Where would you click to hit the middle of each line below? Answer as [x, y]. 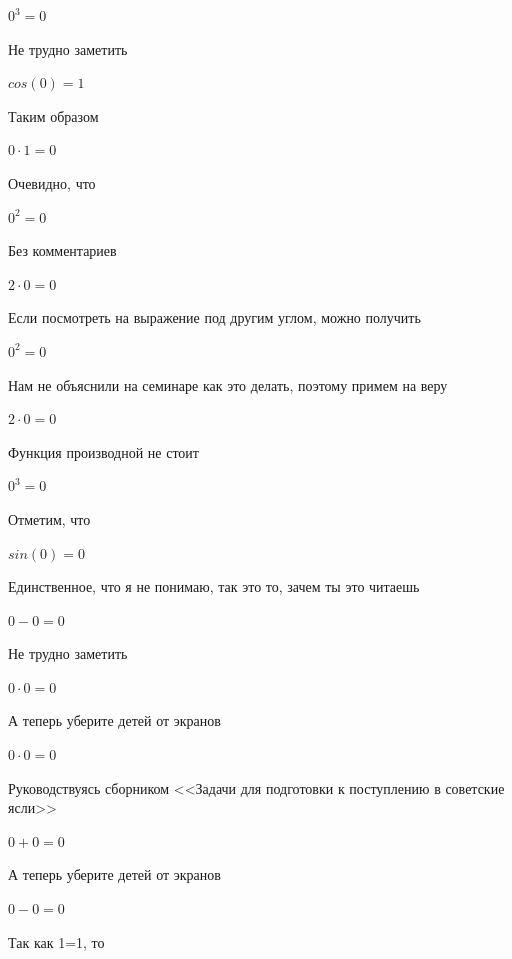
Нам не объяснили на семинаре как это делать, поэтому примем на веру [228, 384]
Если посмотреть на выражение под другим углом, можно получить [214, 317]
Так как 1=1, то [56, 941]
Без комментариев [62, 250]
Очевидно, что [52, 182]
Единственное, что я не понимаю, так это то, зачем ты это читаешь [214, 586]
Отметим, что [49, 518]
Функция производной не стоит [103, 451]
